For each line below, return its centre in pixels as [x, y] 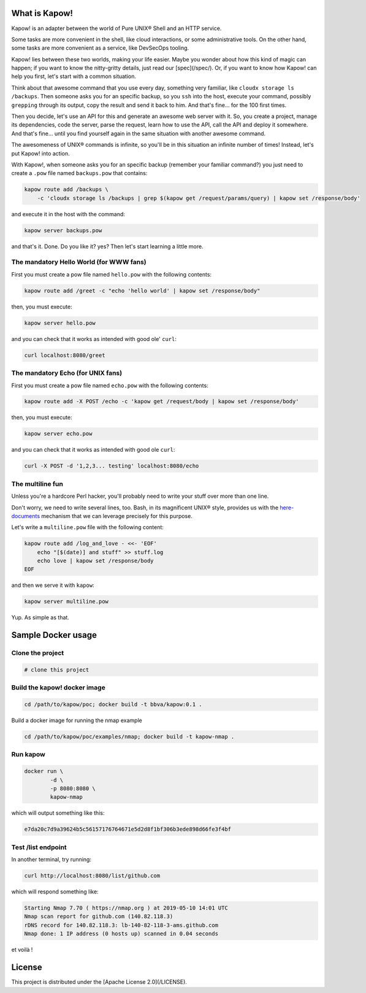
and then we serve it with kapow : [53, 585]
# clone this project [57, 670]
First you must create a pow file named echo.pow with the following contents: [110, 385]
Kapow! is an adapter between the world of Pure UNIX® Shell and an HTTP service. [116, 28]
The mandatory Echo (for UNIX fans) [67, 373]
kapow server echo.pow [58, 434]
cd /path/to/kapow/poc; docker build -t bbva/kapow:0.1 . [113, 705]
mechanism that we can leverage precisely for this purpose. [116, 516]
